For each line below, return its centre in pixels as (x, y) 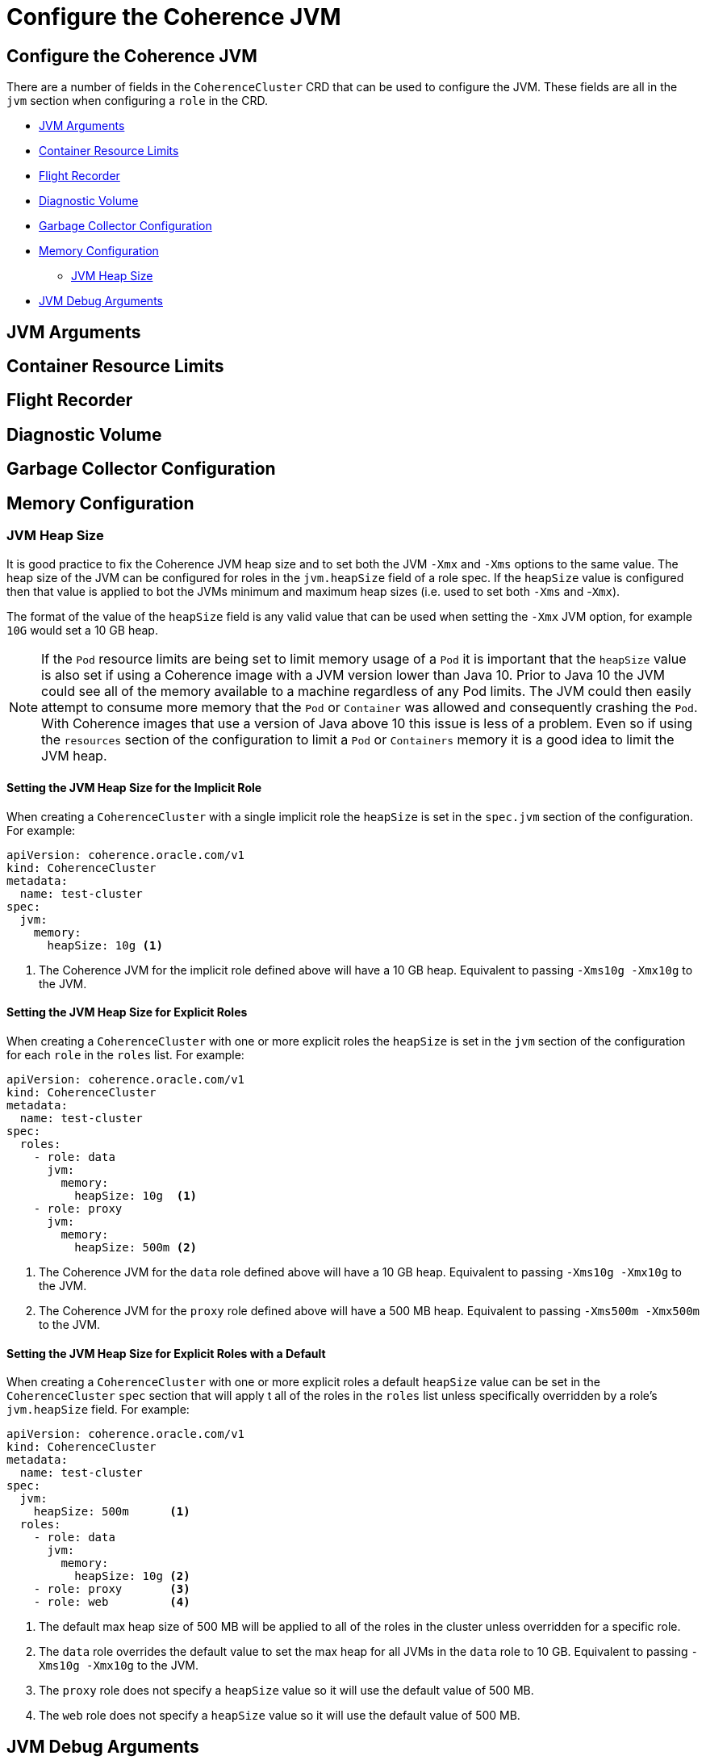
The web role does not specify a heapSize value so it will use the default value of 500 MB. (280, 1716)
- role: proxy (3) (112, 1589)
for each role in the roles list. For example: (125, 1054)
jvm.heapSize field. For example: (98, 1410)
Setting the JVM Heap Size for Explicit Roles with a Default (166, 1353)
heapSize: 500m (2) (136, 1247)
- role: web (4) (112, 1602)
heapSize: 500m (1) (112, 1512)
